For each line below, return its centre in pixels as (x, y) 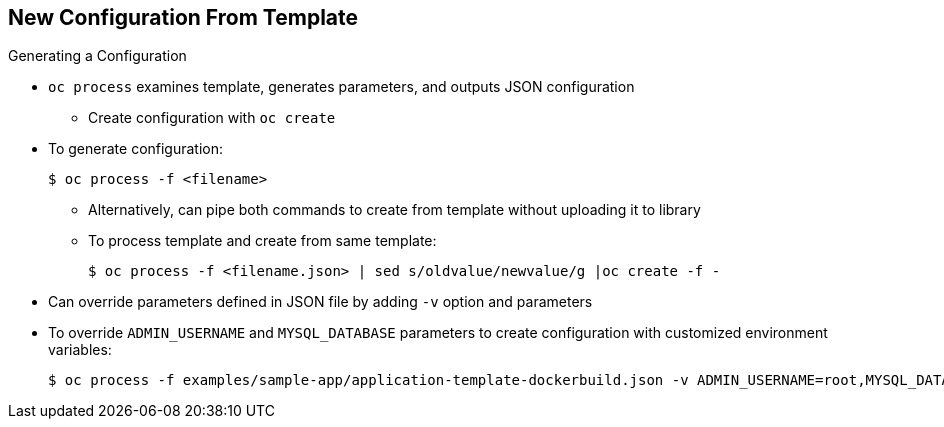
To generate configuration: (136, 149)
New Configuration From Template (183, 17)
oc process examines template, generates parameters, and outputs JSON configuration (341, 87)
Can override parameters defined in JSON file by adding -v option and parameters (320, 302)
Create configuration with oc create (212, 118)
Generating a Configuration (97, 56)
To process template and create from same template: (262, 241)
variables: (80, 350)
